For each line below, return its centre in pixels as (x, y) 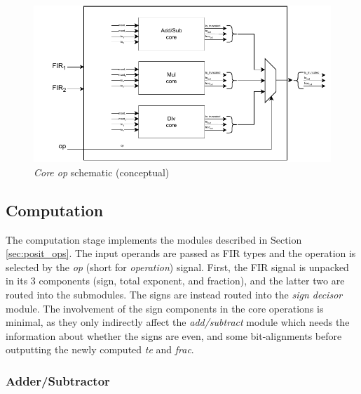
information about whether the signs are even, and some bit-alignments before (174, 335)
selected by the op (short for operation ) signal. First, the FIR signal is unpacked (177, 267)
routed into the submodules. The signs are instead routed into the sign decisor (174, 294)
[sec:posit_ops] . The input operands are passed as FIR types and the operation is (181, 253)
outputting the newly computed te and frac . (100, 349)
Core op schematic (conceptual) (102, 172)
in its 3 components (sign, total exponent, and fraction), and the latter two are (175, 281)
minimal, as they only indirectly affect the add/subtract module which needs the (178, 322)
